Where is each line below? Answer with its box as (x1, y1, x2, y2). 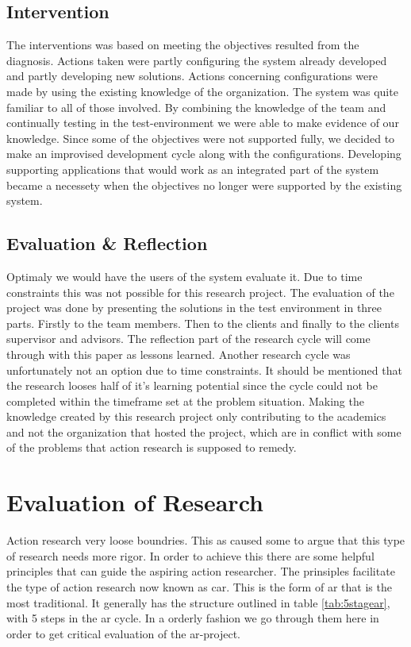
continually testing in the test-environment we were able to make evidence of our (6, 114, 399, 131)
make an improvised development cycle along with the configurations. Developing (6, 145, 401, 162)
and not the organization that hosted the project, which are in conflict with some (6, 423, 401, 440)
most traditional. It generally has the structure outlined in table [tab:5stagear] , (6, 594, 390, 610)
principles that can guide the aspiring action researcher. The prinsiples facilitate (6, 563, 395, 580)
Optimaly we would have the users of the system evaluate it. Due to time (6, 268, 363, 284)
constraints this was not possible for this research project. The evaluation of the (6, 283, 394, 300)
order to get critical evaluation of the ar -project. (6, 625, 241, 641)
